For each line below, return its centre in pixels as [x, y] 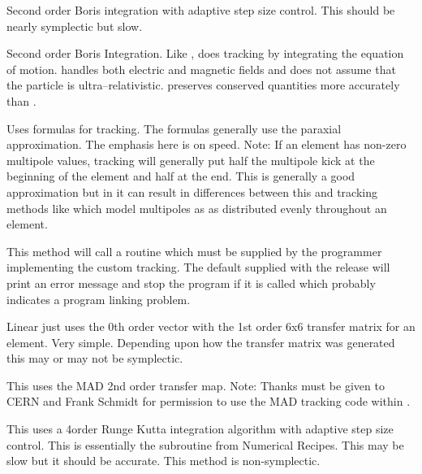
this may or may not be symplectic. [95, 358]
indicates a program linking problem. [99, 299]
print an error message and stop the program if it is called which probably [191, 283]
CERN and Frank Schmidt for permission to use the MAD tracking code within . [209, 401]
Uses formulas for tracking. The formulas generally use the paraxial [174, 128]
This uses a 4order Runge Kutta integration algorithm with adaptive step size [200, 429]
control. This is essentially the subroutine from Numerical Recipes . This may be [205, 444]
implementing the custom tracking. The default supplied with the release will [198, 267]
